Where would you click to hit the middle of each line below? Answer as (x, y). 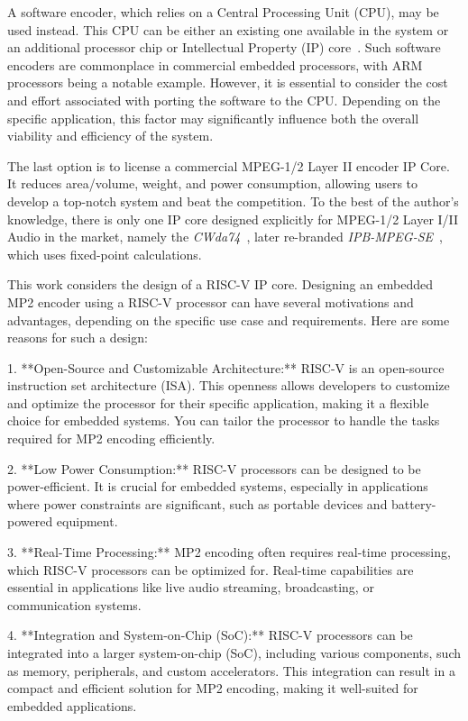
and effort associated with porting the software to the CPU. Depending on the (224, 100)
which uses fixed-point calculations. (105, 254)
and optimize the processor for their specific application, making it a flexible (218, 402)
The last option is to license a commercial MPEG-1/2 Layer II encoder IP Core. (229, 165)
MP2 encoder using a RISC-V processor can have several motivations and (211, 301)
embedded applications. (72, 705)
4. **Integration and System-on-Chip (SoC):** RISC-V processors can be (210, 635)
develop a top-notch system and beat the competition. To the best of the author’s (233, 201)
